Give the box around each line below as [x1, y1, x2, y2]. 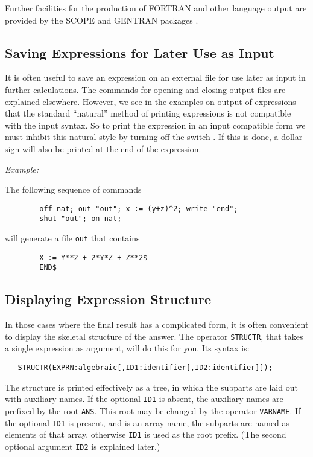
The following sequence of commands [5, 183, 142, 196]
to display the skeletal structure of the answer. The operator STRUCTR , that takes [5, 330, 303, 342]
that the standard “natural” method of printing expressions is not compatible [5, 107, 291, 120]
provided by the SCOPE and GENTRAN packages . [5, 13, 198, 26]
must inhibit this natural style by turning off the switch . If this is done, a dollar [5, 130, 303, 143]
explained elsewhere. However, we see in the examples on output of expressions [5, 95, 296, 107]
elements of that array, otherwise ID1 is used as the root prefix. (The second [5, 428, 286, 441]
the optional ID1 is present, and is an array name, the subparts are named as [5, 416, 290, 429]
